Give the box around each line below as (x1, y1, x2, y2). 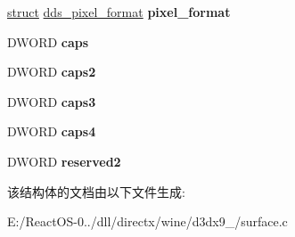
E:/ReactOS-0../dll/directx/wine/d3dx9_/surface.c (7, 212, 288, 231)
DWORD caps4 (7, 122, 96, 141)
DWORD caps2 (7, 62, 96, 81)
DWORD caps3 (7, 92, 96, 110)
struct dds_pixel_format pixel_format (7, 3, 231, 20)
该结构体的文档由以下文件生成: (7, 182, 185, 200)
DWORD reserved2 (7, 151, 121, 170)
